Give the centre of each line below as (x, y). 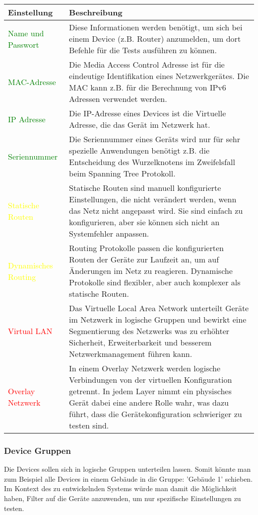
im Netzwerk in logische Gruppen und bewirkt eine (158, 319)
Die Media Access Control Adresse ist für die (147, 64)
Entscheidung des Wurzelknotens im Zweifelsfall (152, 162)
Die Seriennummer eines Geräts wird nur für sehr (155, 139)
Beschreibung (96, 12)
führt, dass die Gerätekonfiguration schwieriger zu (156, 414)
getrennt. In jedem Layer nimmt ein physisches (150, 391)
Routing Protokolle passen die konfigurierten (146, 248)
